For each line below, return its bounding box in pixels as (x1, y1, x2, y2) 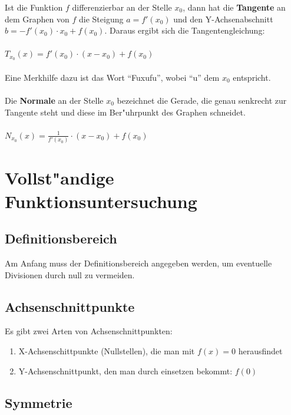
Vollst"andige (5, 166, 114, 190)
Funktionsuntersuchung (5, 189, 197, 213)
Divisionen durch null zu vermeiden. (5, 268, 135, 281)
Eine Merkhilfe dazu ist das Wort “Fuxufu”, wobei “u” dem (5, 71, 220, 83)
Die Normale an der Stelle (5, 94, 104, 107)
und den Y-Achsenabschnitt (173, 12, 273, 25)
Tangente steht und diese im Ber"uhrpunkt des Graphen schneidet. (5, 106, 246, 118)
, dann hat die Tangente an (183, 1, 286, 13)
